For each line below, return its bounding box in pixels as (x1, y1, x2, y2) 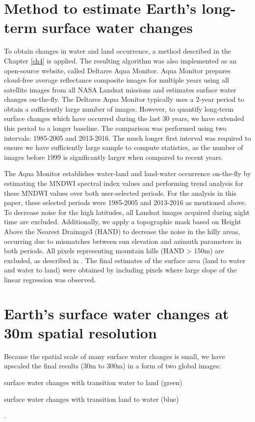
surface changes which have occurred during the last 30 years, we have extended (4, 113, 244, 123)
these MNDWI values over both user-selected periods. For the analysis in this (4, 187, 237, 198)
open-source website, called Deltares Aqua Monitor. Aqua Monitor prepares (4, 65, 231, 75)
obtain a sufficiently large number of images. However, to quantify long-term (4, 103, 234, 114)
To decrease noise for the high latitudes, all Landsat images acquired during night (4, 207, 250, 217)
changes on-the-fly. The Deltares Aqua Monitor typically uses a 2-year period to (4, 94, 244, 104)
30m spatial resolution (4, 322, 157, 342)
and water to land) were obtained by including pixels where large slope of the (4, 265, 237, 275)
